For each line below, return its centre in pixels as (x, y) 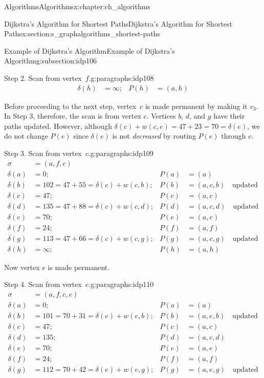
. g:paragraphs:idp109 (121, 153)
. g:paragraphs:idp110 (121, 284)
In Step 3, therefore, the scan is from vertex (73, 116)
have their (229, 116)
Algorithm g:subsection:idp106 (51, 61)
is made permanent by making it (196, 106)
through (234, 136)
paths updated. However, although (58, 126)
